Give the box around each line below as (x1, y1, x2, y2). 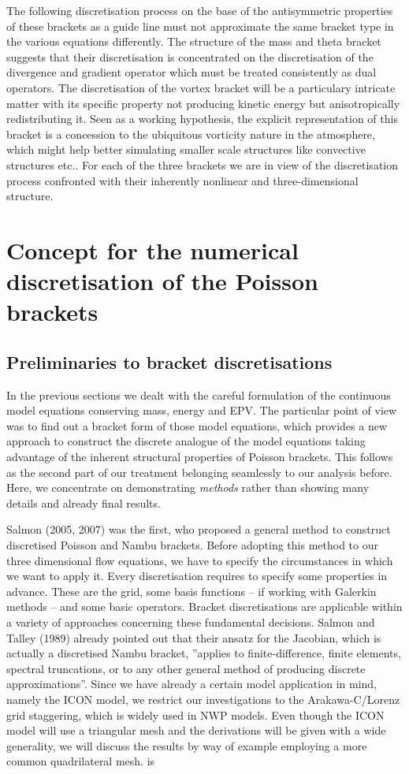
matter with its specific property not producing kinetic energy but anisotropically (6, 95, 400, 111)
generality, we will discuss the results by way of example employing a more (6, 737, 367, 754)
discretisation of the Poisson (6, 265, 318, 297)
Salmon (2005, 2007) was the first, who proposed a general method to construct (6, 521, 391, 538)
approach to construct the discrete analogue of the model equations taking (6, 433, 366, 449)
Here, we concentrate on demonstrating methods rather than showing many (6, 479, 370, 496)
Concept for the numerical (6, 233, 299, 266)
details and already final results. (6, 494, 161, 511)
